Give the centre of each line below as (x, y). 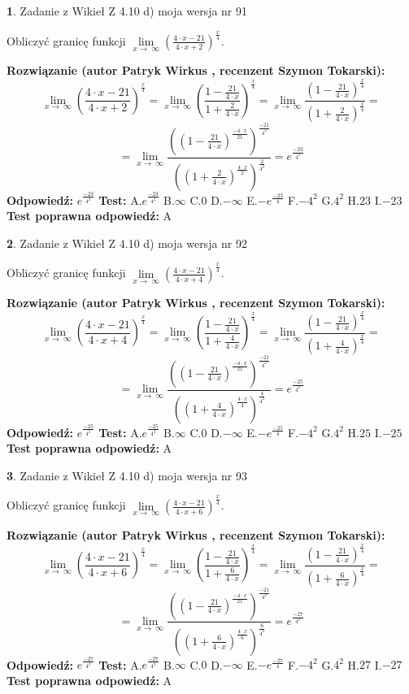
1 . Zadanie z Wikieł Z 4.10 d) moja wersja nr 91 (127, 11)
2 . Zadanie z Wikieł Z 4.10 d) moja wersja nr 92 (127, 243)
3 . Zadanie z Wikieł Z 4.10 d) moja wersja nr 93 (127, 475)
